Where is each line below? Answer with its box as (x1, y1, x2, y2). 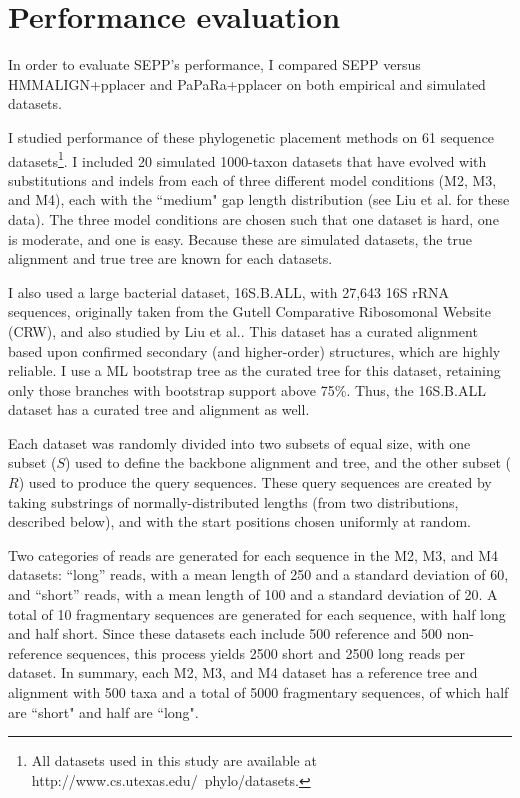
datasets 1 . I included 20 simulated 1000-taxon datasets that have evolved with (8, 147, 487, 171)
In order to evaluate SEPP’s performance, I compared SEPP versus (8, 54, 421, 75)
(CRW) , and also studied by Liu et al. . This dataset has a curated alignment (8, 320, 478, 341)
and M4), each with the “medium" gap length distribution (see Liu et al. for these (8, 189, 510, 210)
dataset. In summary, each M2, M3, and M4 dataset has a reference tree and (8, 662, 478, 683)
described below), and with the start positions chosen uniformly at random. (8, 511, 471, 532)
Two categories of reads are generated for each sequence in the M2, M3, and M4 (8, 544, 498, 565)
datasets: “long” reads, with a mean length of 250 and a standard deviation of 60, (8, 564, 509, 585)
